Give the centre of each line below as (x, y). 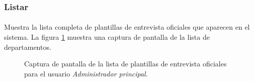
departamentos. (28, 47)
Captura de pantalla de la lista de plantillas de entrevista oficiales (125, 64)
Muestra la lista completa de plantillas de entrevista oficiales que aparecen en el (127, 27)
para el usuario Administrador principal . (86, 73)
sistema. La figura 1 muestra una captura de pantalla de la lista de (107, 37)
